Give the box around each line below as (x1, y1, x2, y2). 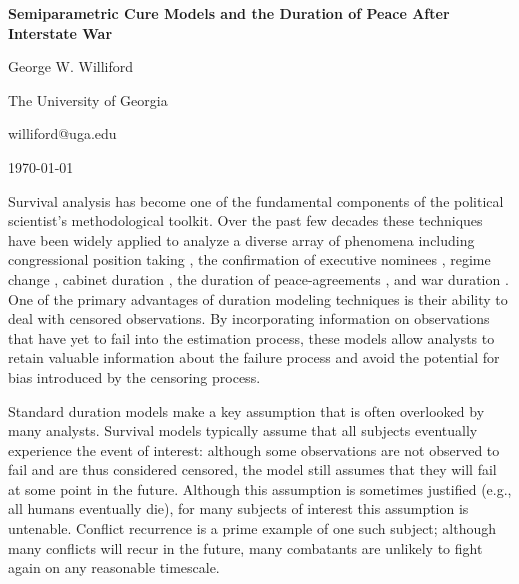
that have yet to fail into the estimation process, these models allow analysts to (8, 327, 495, 348)
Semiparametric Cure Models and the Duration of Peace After (8, 3, 450, 23)
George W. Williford (8, 56, 134, 77)
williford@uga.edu (8, 123, 117, 144)
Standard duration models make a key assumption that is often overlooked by (8, 400, 485, 421)
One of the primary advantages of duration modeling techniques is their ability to (8, 288, 508, 309)
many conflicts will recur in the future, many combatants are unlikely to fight (8, 537, 483, 558)
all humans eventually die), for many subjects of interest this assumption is (8, 498, 469, 519)
